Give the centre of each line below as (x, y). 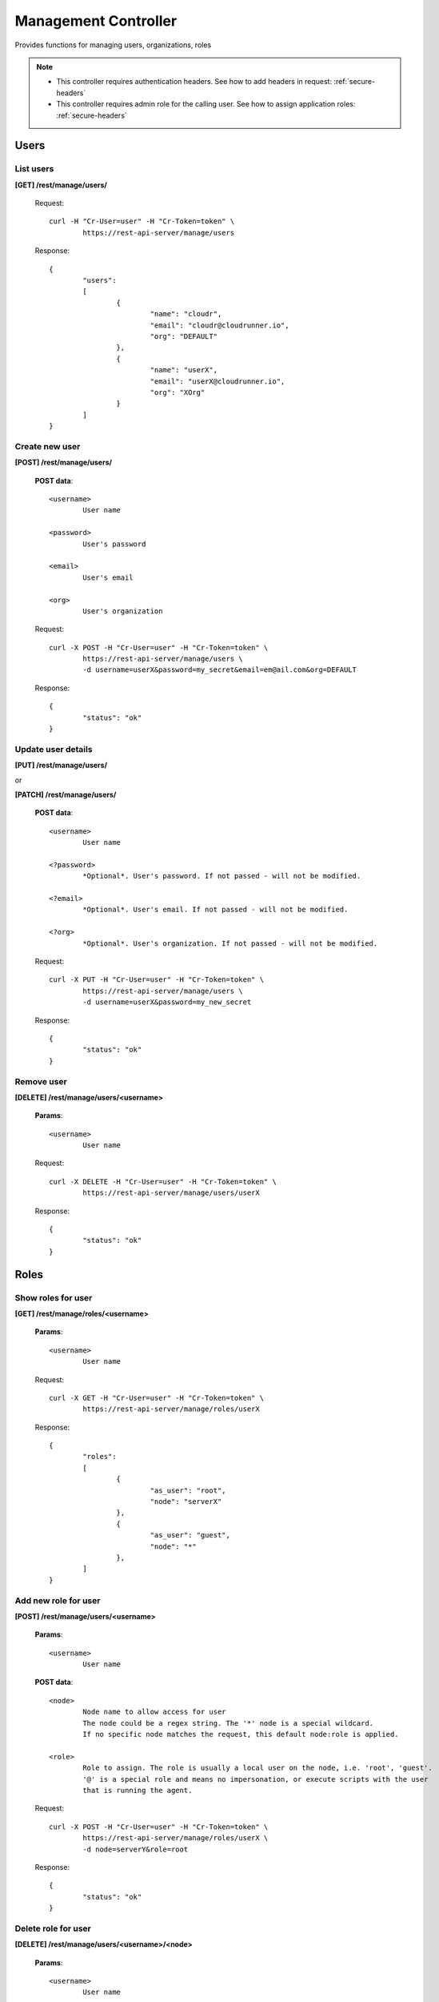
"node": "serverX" (186, 1502)
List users (34, 169)
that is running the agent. (138, 1790)
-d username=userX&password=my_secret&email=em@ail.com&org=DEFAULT (220, 670)
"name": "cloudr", (186, 314)
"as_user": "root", (188, 1490)
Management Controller (96, 21)
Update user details (54, 749)
